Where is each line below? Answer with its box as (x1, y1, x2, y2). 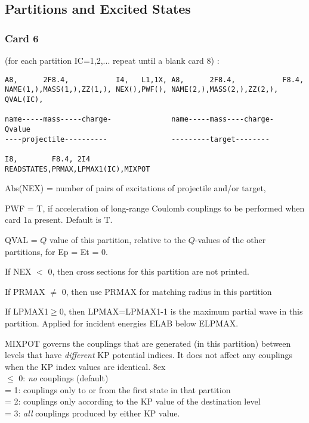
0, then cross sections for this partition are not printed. (48, 265, 249, 278)
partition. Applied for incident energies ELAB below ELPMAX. (5, 316, 239, 329)
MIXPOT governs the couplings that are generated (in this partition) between (5, 337, 291, 349)
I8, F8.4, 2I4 (5, 154, 91, 163)
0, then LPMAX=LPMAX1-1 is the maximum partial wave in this (59, 305, 303, 318)
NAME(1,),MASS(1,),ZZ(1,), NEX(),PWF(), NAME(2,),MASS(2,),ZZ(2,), (5, 85, 279, 94)
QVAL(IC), (5, 95, 44, 104)
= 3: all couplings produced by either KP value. (5, 407, 180, 419)
